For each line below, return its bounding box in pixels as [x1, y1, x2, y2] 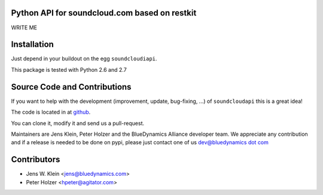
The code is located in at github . [11, 108, 91, 116]
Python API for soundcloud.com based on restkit [11, 8, 197, 18]
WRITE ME [11, 24, 38, 31]
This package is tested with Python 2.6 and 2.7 [11, 66, 127, 73]
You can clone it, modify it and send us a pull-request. [11, 120, 145, 127]
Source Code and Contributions [11, 81, 132, 92]
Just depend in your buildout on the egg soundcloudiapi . [11, 55, 157, 62]
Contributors [11, 154, 60, 164]
